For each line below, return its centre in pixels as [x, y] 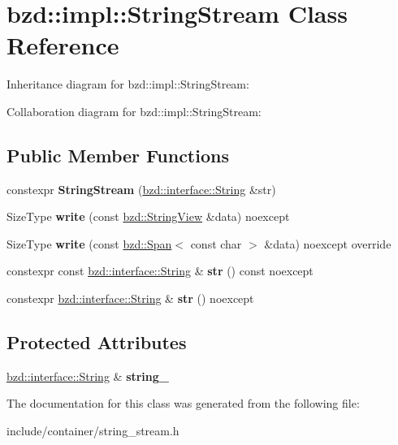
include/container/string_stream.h [93, 431]
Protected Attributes [97, 342]
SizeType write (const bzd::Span [89, 243]
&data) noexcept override [328, 243]
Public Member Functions [118, 155]
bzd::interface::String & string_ [88, 376]
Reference [63, 45]
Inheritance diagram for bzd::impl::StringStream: [128, 84]
